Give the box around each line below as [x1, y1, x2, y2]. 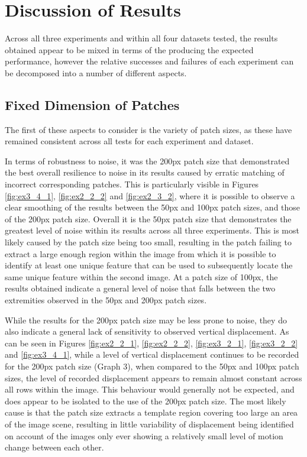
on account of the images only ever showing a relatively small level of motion [5, 429, 283, 442]
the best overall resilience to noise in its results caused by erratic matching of [5, 166, 285, 179]
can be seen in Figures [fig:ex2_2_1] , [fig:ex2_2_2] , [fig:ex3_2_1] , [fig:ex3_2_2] [5, 336, 298, 349]
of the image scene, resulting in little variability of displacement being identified [5, 417, 294, 430]
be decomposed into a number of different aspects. [5, 66, 187, 79]
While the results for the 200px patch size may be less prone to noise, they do [5, 313, 287, 326]
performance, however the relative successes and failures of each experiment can [5, 55, 294, 67]
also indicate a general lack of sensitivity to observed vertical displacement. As [5, 325, 289, 338]
